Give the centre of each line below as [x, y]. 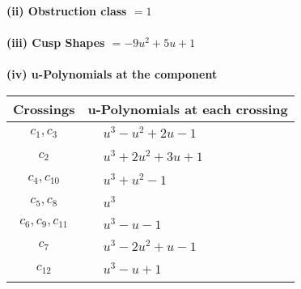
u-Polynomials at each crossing [188, 108]
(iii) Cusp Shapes [56, 42]
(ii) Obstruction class [67, 11]
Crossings [44, 108]
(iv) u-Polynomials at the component [112, 74]
